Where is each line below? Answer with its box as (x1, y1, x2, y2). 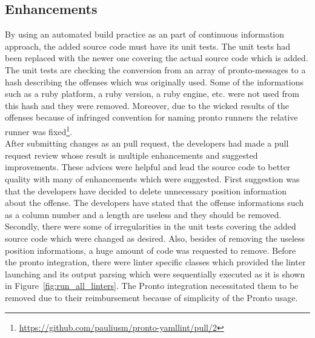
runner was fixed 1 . (5, 123, 73, 138)
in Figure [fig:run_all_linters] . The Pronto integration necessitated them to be (5, 279, 299, 292)
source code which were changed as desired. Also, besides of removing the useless (5, 231, 305, 244)
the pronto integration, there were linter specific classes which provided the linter (5, 256, 306, 268)
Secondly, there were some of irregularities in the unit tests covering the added (5, 220, 296, 233)
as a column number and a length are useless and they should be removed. (5, 208, 282, 220)
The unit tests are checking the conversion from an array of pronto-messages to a (5, 63, 306, 76)
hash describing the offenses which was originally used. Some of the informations (5, 75, 303, 88)
